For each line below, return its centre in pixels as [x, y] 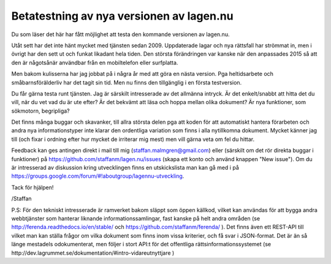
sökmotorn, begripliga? [40, 111]
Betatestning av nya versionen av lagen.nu [122, 16]
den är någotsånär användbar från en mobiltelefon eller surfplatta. [95, 62]
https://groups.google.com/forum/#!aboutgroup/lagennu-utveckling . [98, 176]
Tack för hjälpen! [32, 187]
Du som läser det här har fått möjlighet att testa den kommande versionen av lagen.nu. [120, 34]
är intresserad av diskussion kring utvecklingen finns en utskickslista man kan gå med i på [125, 168]
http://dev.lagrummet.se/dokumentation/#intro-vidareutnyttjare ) [93, 253]
